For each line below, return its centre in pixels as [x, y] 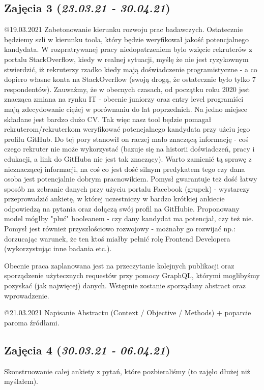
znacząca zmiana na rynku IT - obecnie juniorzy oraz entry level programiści [124, 99]
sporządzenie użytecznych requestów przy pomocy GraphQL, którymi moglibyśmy [132, 275]
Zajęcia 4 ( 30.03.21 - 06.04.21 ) [87, 350]
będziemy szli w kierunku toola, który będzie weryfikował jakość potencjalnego [126, 39]
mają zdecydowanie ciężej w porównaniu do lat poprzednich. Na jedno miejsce [126, 109]
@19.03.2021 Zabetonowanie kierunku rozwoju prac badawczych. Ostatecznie [124, 29]
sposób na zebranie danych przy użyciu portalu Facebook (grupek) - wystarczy [127, 188]
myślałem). [21, 381]
